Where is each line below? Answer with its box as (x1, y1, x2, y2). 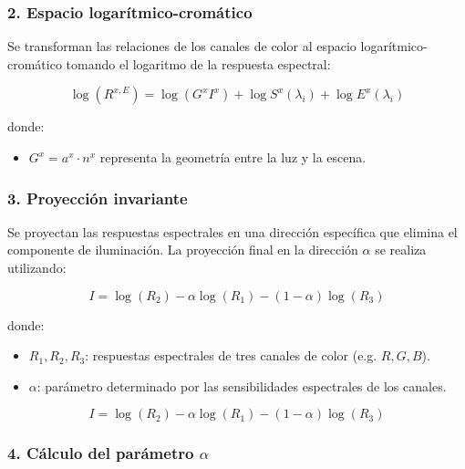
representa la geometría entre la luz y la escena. (99, 148, 367, 166)
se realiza (375, 240, 427, 259)
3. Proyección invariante (7, 186, 188, 209)
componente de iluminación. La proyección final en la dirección (7, 240, 358, 259)
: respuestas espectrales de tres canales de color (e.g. (85, 346, 377, 365)
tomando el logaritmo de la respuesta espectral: (66, 54, 331, 73)
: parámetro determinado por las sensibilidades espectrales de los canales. (36, 376, 447, 395)
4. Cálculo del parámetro (7, 442, 194, 464)
